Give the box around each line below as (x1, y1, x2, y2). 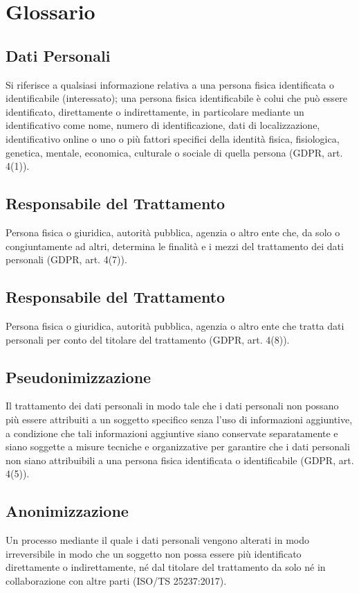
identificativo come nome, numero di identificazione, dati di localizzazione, (6, 118, 320, 132)
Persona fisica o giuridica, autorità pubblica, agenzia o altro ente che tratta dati (6, 318, 344, 333)
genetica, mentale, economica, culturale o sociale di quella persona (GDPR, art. (6, 145, 343, 159)
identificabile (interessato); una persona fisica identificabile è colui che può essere (6, 91, 348, 105)
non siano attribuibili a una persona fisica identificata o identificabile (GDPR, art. (6, 452, 354, 467)
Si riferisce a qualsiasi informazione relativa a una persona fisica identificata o (6, 77, 335, 91)
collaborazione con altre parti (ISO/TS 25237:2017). (6, 573, 227, 587)
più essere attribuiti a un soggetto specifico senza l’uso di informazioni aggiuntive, (6, 411, 353, 426)
